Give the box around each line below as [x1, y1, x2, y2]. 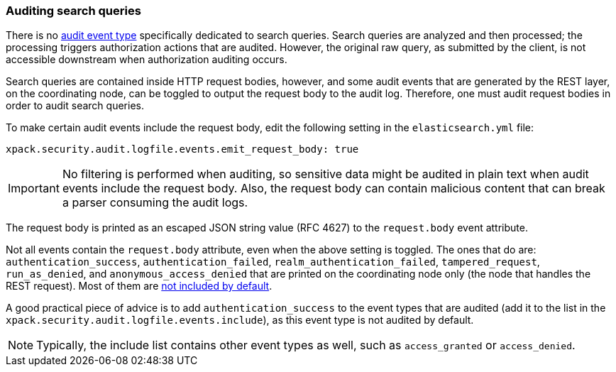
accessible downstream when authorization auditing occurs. [6, 53, 287, 66]
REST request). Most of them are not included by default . [6, 280, 273, 292]
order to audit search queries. [6, 99, 144, 112]
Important [8, 181, 60, 196]
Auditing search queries [6, 4, 141, 18]
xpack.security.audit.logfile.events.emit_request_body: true [6, 143, 359, 155]
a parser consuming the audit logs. [62, 195, 248, 210]
